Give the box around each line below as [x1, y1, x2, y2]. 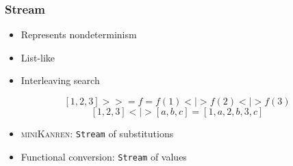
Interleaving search [21, 73, 100, 87]
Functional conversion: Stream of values [21, 149, 187, 163]
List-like [21, 50, 55, 64]
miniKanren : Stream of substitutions [21, 126, 174, 140]
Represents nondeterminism [21, 27, 137, 42]
